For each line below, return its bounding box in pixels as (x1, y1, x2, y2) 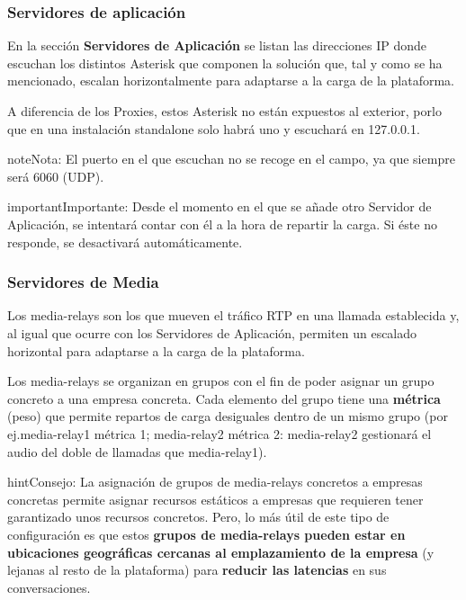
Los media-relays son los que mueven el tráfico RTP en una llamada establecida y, (7, 306, 460, 325)
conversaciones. (7, 578, 91, 596)
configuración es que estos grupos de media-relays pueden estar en (7, 524, 406, 543)
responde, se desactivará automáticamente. (7, 232, 243, 251)
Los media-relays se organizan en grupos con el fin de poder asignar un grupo (7, 372, 435, 390)
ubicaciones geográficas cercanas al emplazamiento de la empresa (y (7, 542, 435, 561)
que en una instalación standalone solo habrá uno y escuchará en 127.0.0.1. (7, 119, 420, 138)
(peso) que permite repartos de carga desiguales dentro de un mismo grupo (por (7, 407, 448, 425)
